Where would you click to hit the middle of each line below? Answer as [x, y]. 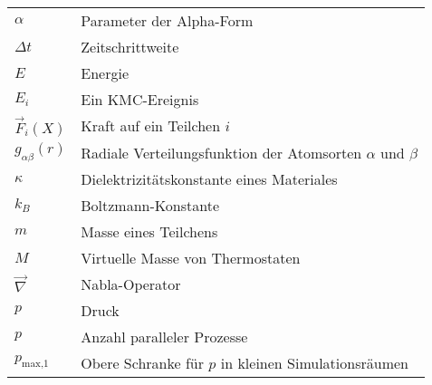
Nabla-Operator [131, 284]
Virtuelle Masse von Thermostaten [191, 257]
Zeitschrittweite [130, 47]
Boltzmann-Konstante [150, 205]
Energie [105, 73]
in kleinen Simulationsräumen [314, 362]
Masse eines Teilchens [149, 231]
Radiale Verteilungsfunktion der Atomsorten [221, 152]
